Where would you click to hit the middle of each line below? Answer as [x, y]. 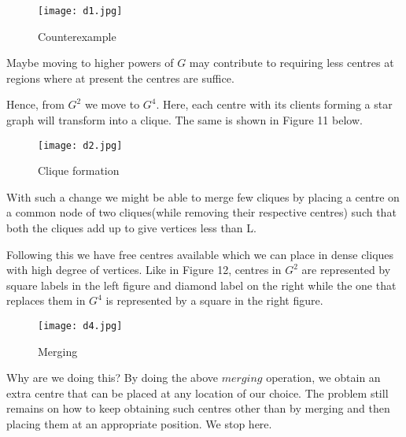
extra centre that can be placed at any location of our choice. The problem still [197, 393]
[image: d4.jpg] [80, 326]
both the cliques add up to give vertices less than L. [131, 228]
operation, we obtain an [323, 378]
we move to [112, 104]
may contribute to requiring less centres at [292, 63]
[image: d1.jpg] [80, 11]
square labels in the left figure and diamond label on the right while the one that [201, 285]
